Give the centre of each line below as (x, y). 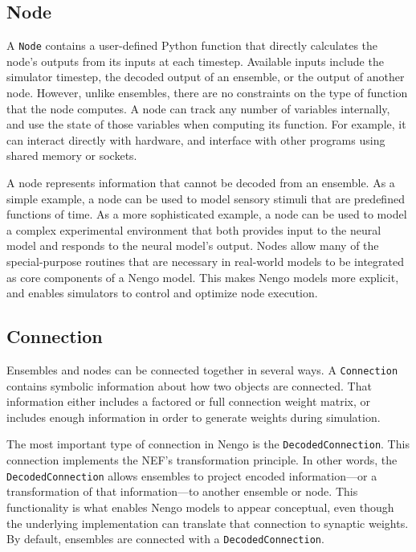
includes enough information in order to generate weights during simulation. (194, 417)
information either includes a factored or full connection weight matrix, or (189, 401)
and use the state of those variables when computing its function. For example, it (206, 124)
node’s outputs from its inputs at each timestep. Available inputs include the (195, 61)
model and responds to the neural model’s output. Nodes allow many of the (193, 245)
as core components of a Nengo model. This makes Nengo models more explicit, (203, 277)
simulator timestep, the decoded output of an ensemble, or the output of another (206, 77)
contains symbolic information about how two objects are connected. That (189, 385)
